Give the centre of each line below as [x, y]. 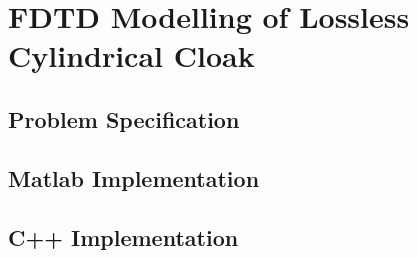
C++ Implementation [123, 236]
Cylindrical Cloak [131, 55]
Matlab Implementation [134, 177]
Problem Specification [124, 118]
